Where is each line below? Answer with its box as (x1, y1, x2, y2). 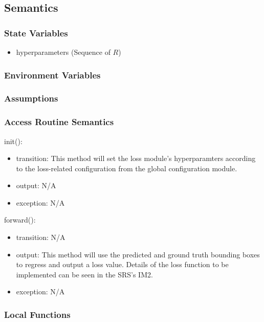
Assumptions (4, 92, 58, 105)
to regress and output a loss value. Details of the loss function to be (16, 259, 229, 270)
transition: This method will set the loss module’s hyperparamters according (16, 153, 256, 164)
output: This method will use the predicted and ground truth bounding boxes (16, 249, 260, 259)
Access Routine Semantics (4, 115, 114, 128)
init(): (4, 135, 23, 146)
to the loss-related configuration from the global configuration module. (16, 163, 237, 173)
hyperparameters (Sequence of (16, 47, 111, 57)
